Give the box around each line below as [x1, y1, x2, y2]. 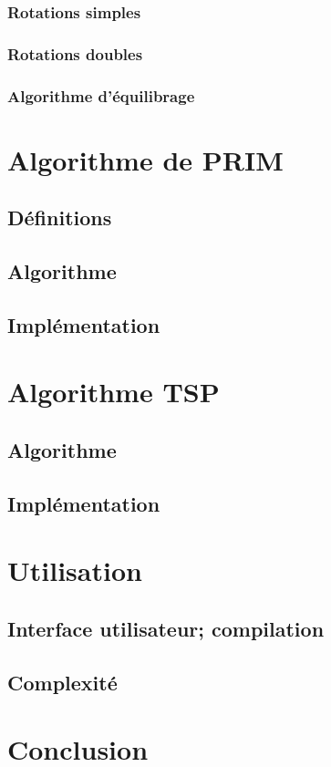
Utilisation [7, 552, 142, 589]
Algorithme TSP [7, 373, 220, 410]
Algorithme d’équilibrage [7, 84, 195, 107]
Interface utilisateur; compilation [7, 614, 325, 642]
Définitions [7, 203, 112, 232]
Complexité [7, 668, 118, 696]
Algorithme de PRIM [7, 140, 284, 178]
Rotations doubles [7, 42, 143, 65]
